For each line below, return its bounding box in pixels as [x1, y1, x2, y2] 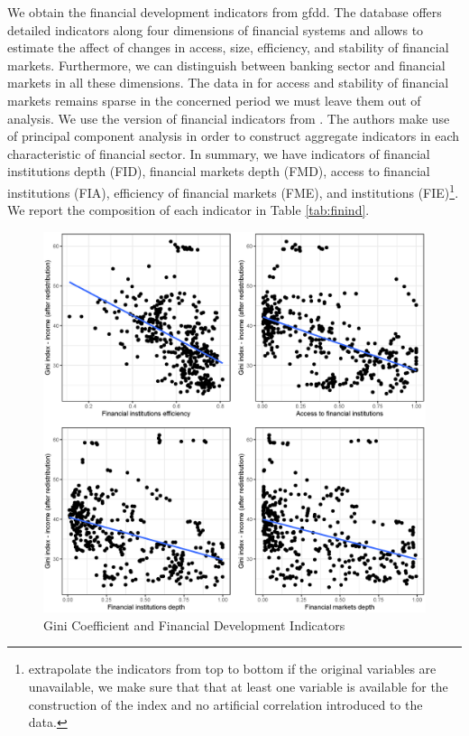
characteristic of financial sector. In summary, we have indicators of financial [7, 144, 430, 163]
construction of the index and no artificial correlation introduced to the [28, 694, 423, 713]
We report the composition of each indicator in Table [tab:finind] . [7, 200, 370, 219]
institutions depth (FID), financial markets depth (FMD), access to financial [7, 162, 430, 181]
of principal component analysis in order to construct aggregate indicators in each [7, 126, 460, 145]
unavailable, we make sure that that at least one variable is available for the [28, 677, 448, 696]
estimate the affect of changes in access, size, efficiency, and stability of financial [7, 38, 449, 57]
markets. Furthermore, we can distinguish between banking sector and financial [7, 55, 446, 74]
